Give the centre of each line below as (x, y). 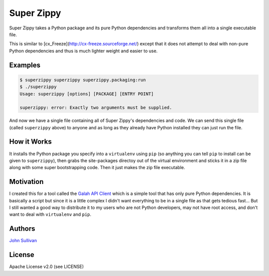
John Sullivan (23, 241)
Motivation (26, 182)
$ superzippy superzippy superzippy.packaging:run (83, 80)
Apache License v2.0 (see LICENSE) (47, 267)
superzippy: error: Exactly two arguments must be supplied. (96, 108)
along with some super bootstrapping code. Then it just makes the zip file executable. (97, 168)
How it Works (30, 142)
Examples (25, 65)
